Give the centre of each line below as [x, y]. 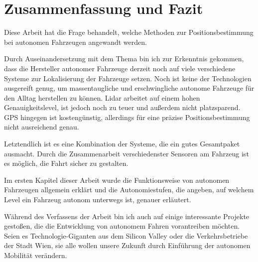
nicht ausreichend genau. [42, 127]
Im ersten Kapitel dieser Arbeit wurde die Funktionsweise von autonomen [117, 180]
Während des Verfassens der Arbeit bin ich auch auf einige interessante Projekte [127, 216]
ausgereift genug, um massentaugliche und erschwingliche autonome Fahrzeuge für [129, 88]
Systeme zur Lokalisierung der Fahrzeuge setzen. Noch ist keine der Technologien [128, 78]
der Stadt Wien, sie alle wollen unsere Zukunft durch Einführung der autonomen [127, 245]
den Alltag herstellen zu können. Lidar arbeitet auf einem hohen [102, 97]
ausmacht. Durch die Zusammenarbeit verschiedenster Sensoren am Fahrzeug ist [127, 153]
